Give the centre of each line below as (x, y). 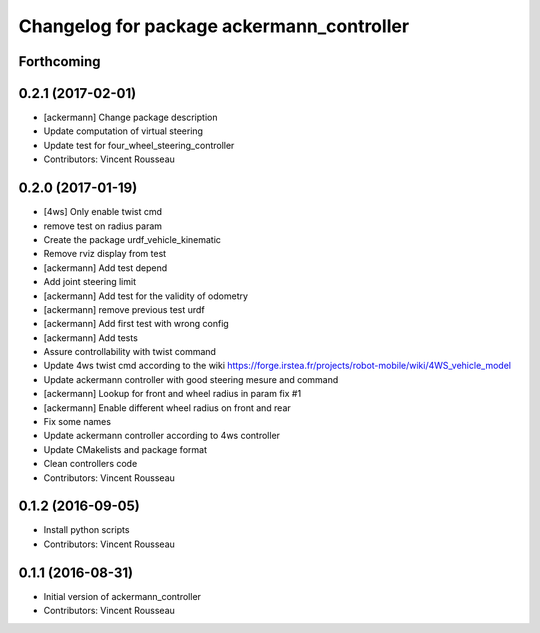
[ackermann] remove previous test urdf (124, 309)
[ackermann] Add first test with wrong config (136, 324)
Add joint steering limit (90, 282)
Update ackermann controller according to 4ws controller (161, 436)
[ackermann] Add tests (91, 337)
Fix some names (77, 422)
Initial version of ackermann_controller (122, 596)
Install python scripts (86, 530)
